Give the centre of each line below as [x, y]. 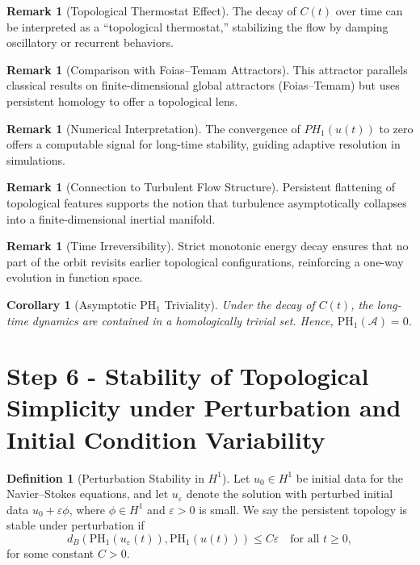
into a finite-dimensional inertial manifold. [111, 218]
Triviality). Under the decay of [239, 304]
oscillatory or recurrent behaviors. [90, 42]
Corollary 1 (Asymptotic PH [82, 304]
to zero [396, 128]
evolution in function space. [75, 277]
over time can [369, 10]
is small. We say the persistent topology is [303, 509]
